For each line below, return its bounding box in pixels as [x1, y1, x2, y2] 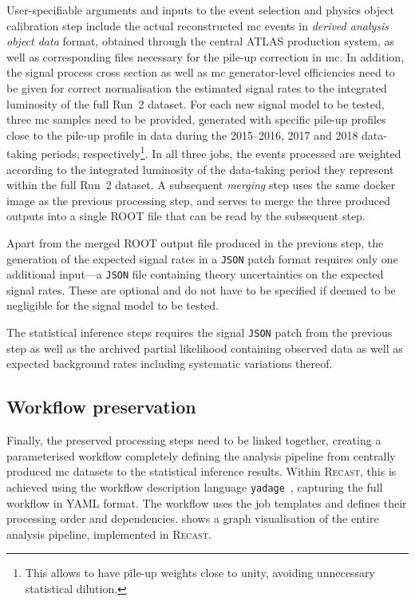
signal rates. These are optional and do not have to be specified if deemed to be [6, 281, 396, 298]
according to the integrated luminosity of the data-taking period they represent [6, 160, 394, 177]
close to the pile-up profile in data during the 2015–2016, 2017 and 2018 [6, 126, 358, 143]
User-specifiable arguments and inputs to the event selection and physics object [6, 2, 394, 18]
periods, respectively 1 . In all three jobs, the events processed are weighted [41, 143, 401, 161]
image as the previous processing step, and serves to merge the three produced [6, 192, 390, 208]
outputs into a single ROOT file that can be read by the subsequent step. [6, 208, 366, 224]
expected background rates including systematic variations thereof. [6, 355, 333, 372]
